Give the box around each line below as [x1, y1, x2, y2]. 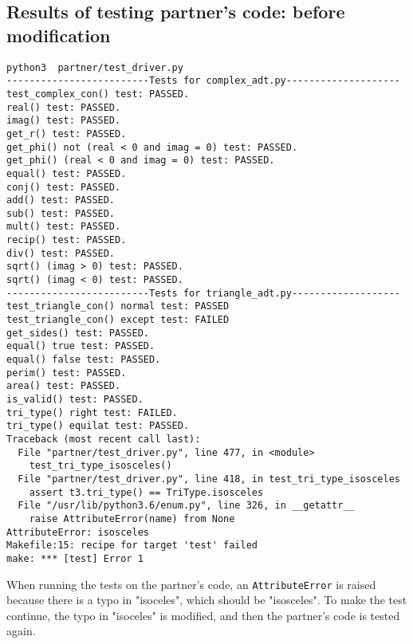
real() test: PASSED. [6, 101, 121, 113]
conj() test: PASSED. [6, 181, 121, 193]
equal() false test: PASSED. [6, 354, 161, 366]
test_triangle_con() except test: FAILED [6, 314, 230, 326]
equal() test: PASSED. [6, 167, 127, 179]
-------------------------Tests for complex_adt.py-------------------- [6, 75, 400, 87]
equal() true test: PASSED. [6, 340, 155, 352]
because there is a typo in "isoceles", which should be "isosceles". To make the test [6, 591, 407, 608]
